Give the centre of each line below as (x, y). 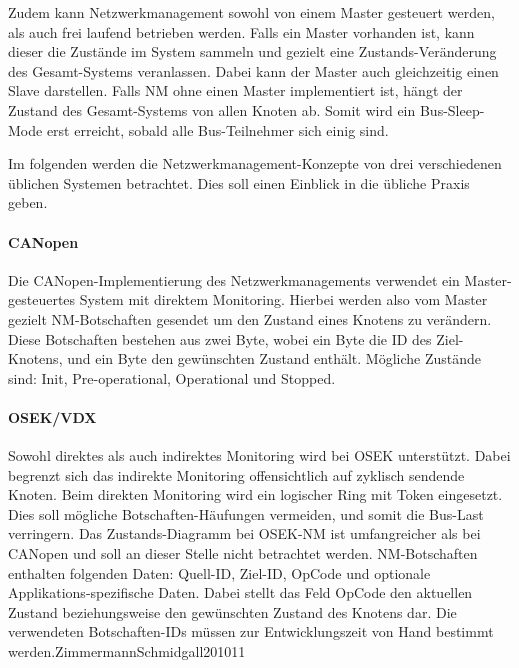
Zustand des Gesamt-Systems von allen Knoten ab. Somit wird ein (212, 109)
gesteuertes (42, 299)
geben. (28, 202)
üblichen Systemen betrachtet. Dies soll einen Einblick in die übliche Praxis (239, 182)
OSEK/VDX (52, 416)
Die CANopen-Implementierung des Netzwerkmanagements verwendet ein (234, 279)
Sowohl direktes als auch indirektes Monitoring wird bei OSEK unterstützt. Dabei (259, 455)
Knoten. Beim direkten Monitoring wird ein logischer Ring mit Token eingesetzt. (255, 494)
